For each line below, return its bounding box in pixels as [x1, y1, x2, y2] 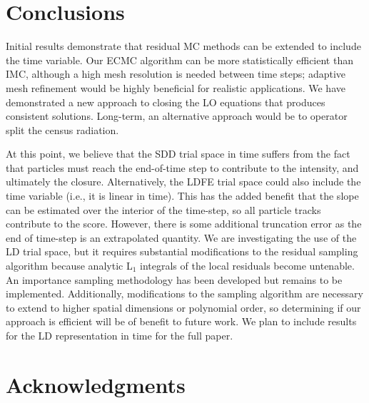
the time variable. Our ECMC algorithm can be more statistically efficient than [6, 52, 353, 67]
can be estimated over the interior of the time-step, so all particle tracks [6, 202, 321, 217]
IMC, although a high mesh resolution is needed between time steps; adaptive [6, 66, 346, 81]
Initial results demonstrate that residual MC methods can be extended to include [6, 39, 361, 53]
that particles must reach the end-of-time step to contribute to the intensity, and [6, 160, 359, 175]
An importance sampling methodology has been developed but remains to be [6, 272, 343, 287]
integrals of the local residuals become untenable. [140, 258, 355, 273]
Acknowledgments [6, 369, 186, 399]
